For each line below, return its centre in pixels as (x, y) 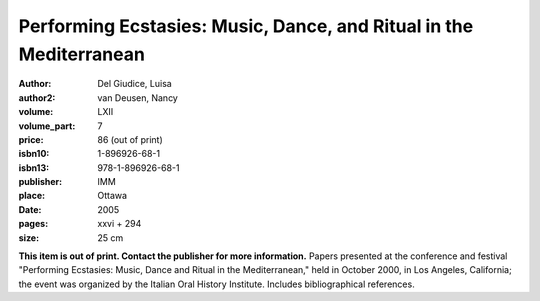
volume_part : (47, 126)
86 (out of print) (130, 139)
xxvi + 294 (119, 224)
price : (31, 139)
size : (29, 237)
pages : (33, 224)
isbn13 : (34, 167)
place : (32, 196)
